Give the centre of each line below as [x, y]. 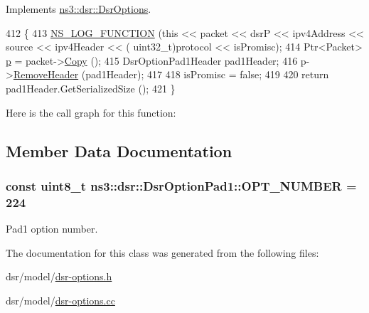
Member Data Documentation [119, 150]
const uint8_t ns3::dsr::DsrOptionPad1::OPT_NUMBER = [181, 185]
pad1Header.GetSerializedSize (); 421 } [91, 88]
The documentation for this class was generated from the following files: [162, 252]
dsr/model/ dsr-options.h [59, 276]
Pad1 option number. [52, 229]
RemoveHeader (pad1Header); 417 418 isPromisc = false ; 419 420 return [171, 74]
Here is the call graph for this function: [91, 112]
